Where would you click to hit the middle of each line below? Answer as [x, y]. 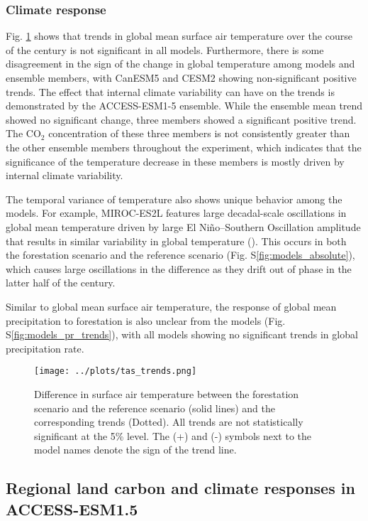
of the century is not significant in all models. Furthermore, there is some [165, 49]
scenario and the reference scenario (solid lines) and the [155, 408]
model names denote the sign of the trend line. [135, 450]
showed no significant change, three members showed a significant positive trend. [181, 119]
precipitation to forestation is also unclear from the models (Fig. [146, 320]
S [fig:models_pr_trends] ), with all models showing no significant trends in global [182, 334]
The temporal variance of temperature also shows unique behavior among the [174, 199]
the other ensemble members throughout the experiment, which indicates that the [184, 147]
